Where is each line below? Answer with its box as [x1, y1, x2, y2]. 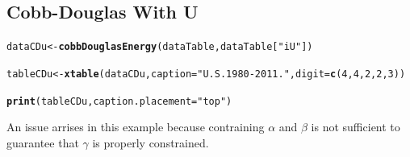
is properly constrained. [92, 134, 209, 151]
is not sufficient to [311, 118, 400, 135]
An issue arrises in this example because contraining [6, 118, 265, 135]
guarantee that [6, 134, 79, 151]
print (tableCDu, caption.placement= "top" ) [6, 95, 232, 107]
